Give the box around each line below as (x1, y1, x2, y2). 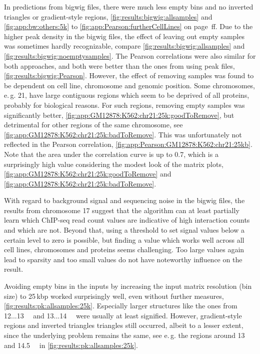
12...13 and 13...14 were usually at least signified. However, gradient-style (4, 310, 242, 320)
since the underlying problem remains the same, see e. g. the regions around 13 (4, 330, 245, 340)
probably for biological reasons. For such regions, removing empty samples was (4, 99, 245, 110)
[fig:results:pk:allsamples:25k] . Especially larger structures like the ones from (4, 300, 237, 311)
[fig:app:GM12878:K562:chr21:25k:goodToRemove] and (4, 168, 171, 179)
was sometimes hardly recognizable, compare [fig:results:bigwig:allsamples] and (4, 41, 245, 51)
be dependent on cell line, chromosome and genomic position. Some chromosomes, (4, 80, 255, 90)
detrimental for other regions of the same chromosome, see (4, 119, 183, 130)
